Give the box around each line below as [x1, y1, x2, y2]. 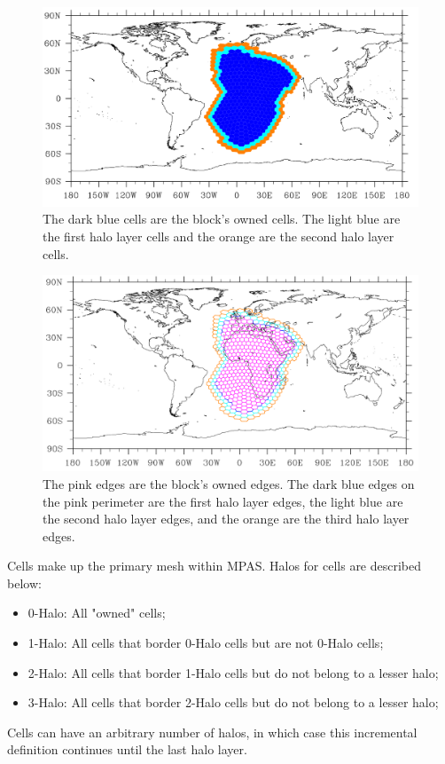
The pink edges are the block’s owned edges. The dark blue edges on [43, 474, 415, 492]
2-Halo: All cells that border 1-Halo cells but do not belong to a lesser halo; [27, 663, 439, 681]
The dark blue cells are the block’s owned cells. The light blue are [43, 209, 401, 228]
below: [7, 573, 42, 592]
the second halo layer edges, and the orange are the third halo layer [43, 509, 410, 528]
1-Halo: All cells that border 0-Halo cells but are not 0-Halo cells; [27, 634, 384, 652]
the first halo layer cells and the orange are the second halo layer [43, 227, 394, 246]
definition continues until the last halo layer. [7, 740, 247, 759]
